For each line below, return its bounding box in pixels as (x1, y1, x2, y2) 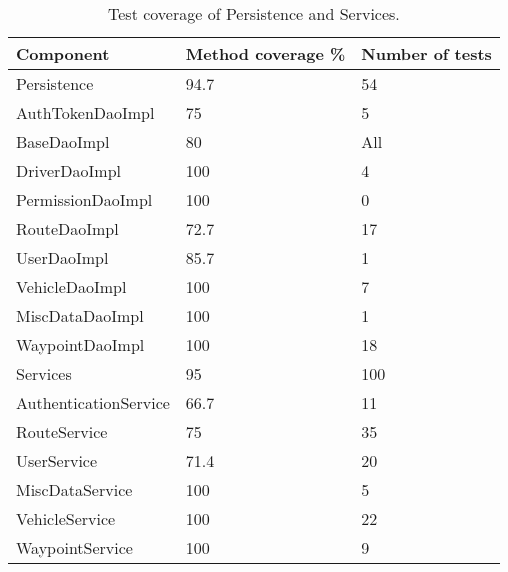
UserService (16, 449, 98, 472)
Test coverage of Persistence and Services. (108, 2, 400, 25)
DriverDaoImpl (16, 159, 121, 182)
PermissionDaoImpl (16, 188, 153, 211)
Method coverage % (185, 42, 346, 65)
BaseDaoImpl (16, 130, 110, 153)
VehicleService (16, 507, 116, 530)
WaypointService (16, 536, 133, 559)
